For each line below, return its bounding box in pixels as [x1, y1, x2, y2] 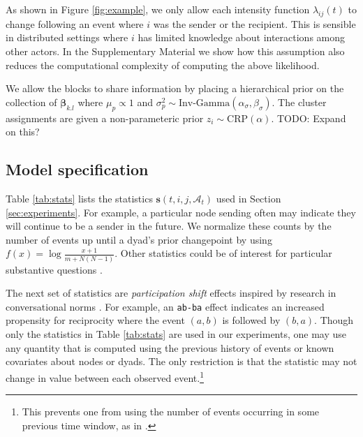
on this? [6, 124, 40, 139]
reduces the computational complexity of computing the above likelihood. [6, 57, 320, 72]
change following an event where [6, 16, 144, 31]
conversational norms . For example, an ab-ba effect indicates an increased [6, 299, 325, 313]
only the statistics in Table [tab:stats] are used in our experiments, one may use [6, 327, 347, 341]
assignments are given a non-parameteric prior [6, 110, 204, 125]
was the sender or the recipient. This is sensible [153, 16, 356, 31]
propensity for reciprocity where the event [6, 313, 185, 327]
